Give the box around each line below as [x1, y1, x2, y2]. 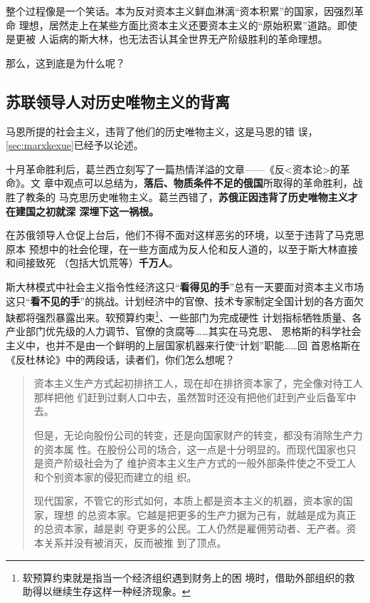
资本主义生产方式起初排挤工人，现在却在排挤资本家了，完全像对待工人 [33, 376, 363, 391]
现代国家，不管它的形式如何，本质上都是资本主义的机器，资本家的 [33, 493, 343, 508]
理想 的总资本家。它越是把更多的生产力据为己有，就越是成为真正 [53, 507, 356, 522]
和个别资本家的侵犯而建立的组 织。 [33, 469, 197, 484]
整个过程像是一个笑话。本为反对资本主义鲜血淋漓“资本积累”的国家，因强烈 [6, 4, 354, 18]
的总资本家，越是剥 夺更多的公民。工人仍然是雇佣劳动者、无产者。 [33, 521, 347, 536]
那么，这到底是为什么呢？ [6, 55, 125, 70]
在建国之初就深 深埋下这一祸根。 [6, 203, 159, 218]
